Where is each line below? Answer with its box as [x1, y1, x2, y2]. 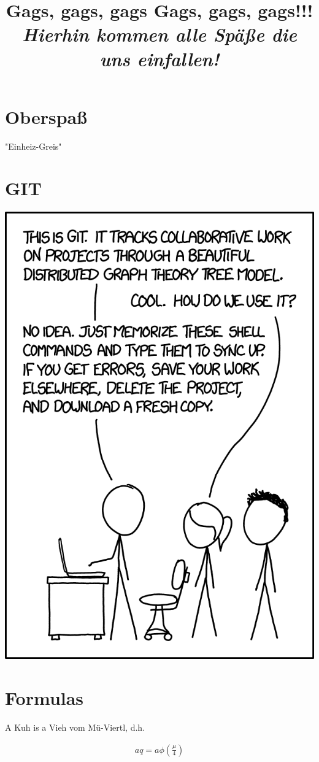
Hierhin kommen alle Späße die [22, 21, 297, 47]
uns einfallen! [99, 45, 220, 71]
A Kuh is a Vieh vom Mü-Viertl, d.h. [5, 721, 145, 734]
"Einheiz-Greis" [5, 139, 62, 152]
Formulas [5, 685, 84, 710]
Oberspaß [5, 104, 87, 129]
